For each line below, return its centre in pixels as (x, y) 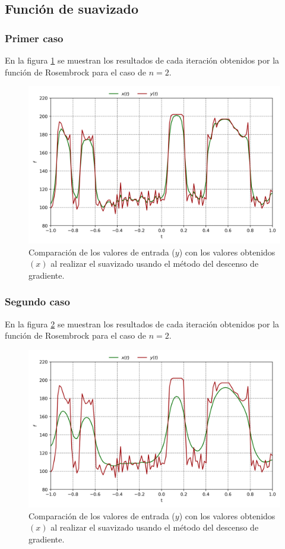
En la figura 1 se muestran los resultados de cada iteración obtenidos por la (142, 60)
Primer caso (34, 38)
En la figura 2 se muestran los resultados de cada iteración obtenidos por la (142, 324)
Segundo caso (37, 302)
